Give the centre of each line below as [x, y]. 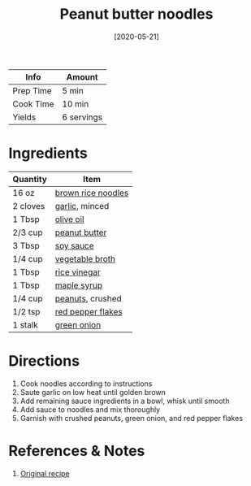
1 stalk [26, 324]
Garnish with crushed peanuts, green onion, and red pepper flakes [132, 418]
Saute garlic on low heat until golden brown [93, 392]
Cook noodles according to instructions [86, 384]
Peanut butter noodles [136, 14]
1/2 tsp [26, 311]
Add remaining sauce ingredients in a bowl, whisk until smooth [125, 401]
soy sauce [75, 245]
